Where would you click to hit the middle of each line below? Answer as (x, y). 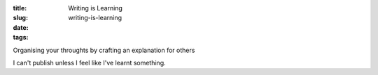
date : (21, 27)
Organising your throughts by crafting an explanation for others (104, 50)
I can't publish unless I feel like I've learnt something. (89, 62)
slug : (20, 18)
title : (20, 8)
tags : (21, 37)
